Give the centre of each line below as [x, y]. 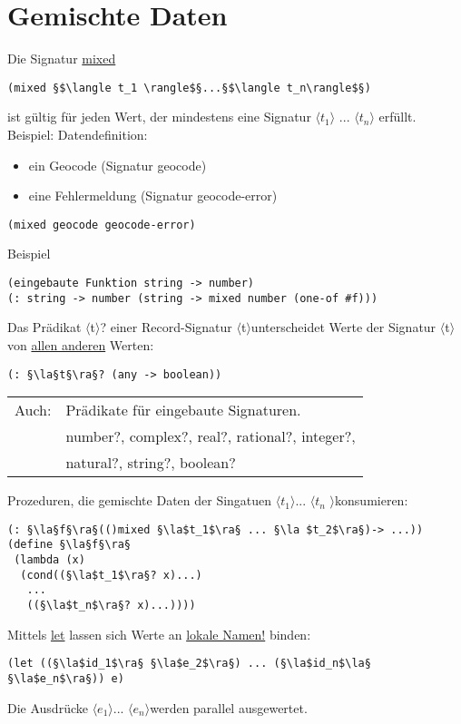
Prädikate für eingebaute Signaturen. [183, 410]
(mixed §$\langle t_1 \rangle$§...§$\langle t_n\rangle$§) [189, 88]
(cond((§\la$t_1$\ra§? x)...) [111, 575]
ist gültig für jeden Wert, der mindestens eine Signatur [159, 117]
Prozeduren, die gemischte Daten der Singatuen [140, 500]
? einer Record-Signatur [166, 327]
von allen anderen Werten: [81, 344]
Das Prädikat [44, 327]
